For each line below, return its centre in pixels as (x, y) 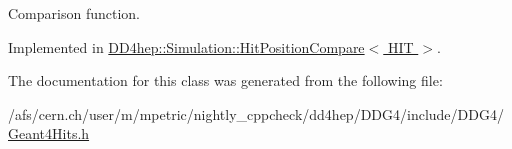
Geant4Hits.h (49, 133)
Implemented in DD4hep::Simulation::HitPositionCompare (186, 46)
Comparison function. (74, 13)
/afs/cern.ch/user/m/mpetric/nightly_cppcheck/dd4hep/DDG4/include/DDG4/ (256, 113)
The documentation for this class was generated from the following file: (225, 80)
